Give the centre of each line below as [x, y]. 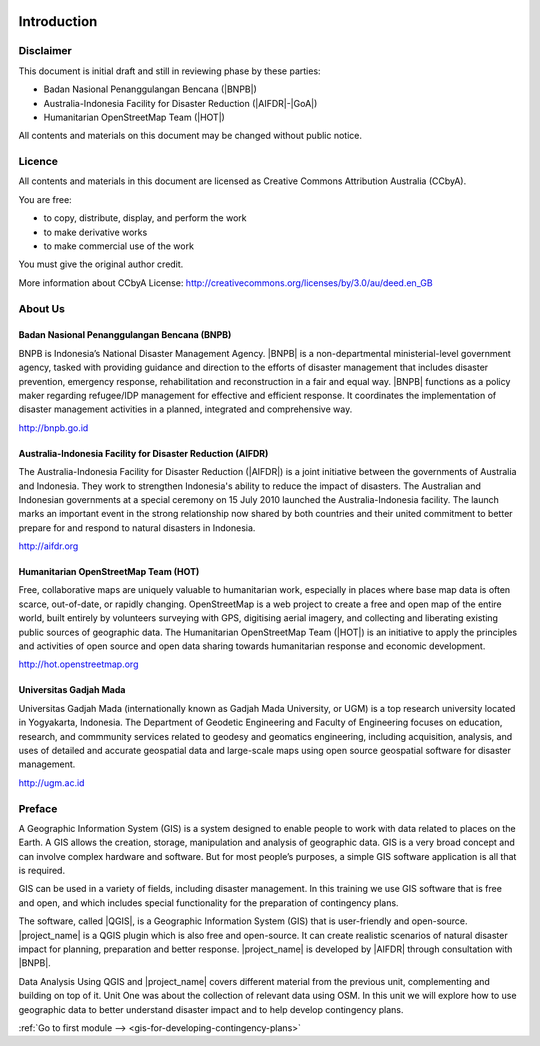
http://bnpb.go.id [53, 427]
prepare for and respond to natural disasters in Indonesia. [137, 527]
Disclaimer [45, 51]
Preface [38, 808]
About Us [41, 308]
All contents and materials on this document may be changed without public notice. [190, 136]
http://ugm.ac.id [51, 782]
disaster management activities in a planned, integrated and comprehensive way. [185, 409]
